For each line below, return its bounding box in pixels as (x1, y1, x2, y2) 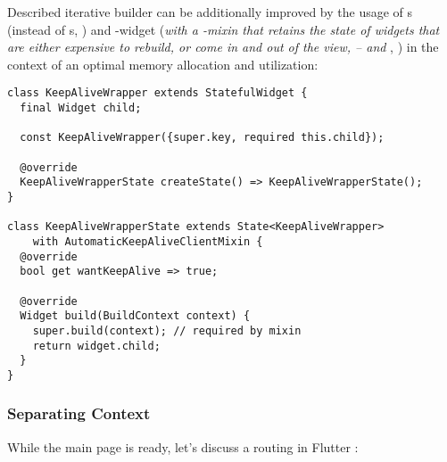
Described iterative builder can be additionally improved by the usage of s (7, 3, 413, 21)
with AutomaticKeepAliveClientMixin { (32, 235, 263, 248)
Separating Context (7, 402, 151, 425)
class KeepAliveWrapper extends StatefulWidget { (7, 87, 308, 100)
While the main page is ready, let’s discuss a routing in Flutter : (7, 437, 359, 456)
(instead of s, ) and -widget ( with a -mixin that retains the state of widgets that (7, 20, 440, 38)
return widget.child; (32, 339, 161, 352)
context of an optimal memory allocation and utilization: (7, 54, 319, 73)
